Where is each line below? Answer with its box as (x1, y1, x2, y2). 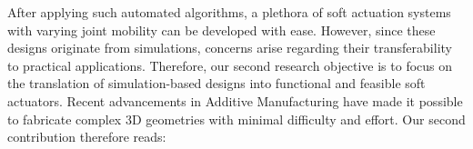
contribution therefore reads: (7, 127, 166, 146)
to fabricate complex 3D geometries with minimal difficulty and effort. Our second (7, 109, 466, 128)
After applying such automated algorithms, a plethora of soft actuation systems (7, 3, 451, 21)
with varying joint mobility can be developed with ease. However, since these (7, 20, 436, 39)
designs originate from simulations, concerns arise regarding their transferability (7, 38, 452, 57)
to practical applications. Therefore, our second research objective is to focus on (7, 55, 453, 74)
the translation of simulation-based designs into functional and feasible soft (7, 74, 426, 93)
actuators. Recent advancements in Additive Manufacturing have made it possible (7, 91, 463, 110)
